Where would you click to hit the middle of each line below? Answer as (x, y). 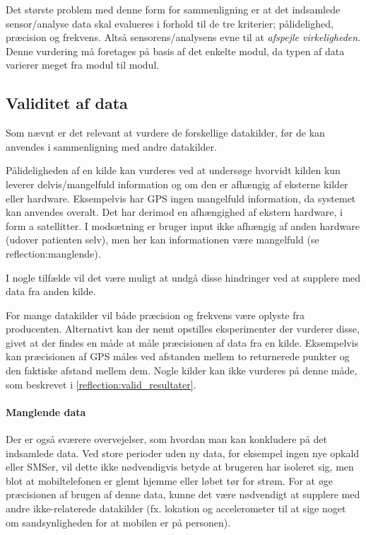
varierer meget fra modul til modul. (83, 65)
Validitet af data (67, 103)
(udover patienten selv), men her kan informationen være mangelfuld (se (163, 240)
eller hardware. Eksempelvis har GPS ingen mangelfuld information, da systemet (181, 198)
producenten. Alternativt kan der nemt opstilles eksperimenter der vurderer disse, (183, 329)
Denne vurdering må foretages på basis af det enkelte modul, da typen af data (175, 51)
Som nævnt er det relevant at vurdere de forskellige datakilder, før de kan (165, 133)
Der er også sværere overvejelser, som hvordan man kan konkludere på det (166, 439)
